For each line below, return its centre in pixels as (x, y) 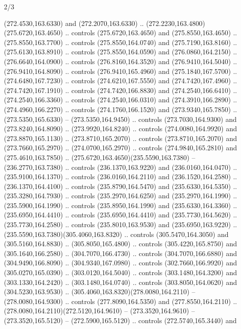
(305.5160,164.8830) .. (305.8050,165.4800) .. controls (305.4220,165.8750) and (120, 244)
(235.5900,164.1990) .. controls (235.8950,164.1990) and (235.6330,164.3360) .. (120, 205)
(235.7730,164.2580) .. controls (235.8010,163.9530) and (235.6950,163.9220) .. (120, 224)
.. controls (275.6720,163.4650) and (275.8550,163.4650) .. (151, 33)
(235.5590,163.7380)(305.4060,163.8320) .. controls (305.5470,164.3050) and (116, 234)
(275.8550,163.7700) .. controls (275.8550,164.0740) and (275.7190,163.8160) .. (120, 42)
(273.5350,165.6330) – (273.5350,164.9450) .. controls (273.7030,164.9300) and (120, 119)
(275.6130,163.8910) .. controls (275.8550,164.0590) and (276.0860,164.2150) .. (120, 52)
